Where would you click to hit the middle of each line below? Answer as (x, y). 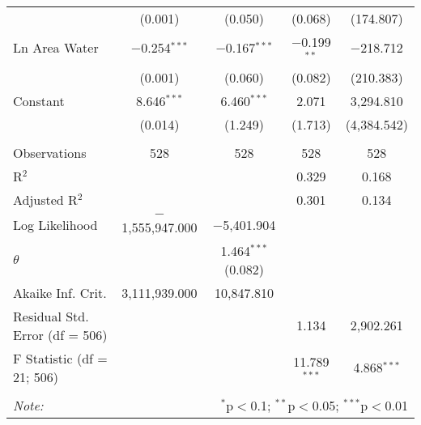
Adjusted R (45, 199)
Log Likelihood (55, 225)
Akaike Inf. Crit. (60, 292)
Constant (39, 100)
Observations (50, 152)
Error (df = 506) (60, 334)
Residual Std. (51, 316)
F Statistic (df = (60, 358)
